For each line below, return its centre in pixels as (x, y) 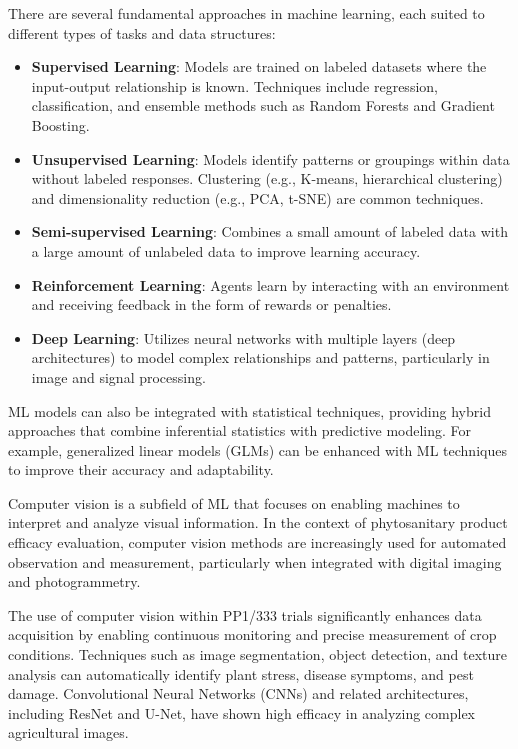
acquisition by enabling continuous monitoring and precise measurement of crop (252, 634)
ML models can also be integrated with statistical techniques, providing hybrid (249, 410)
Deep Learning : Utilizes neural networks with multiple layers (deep (243, 337)
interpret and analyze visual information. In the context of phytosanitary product (258, 522)
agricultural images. (68, 732)
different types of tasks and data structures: (142, 32)
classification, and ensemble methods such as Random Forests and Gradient (263, 105)
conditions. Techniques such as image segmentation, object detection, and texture (257, 654)
